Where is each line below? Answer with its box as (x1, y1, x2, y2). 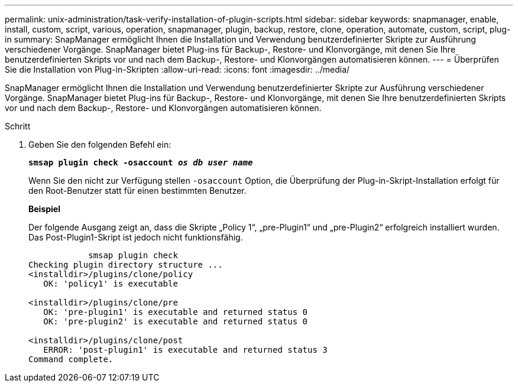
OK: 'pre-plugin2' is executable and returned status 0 (43, 317, 308, 326)
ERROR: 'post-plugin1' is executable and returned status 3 (43, 345, 328, 355)
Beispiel (28, 204, 60, 214)
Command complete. (28, 355, 114, 364)
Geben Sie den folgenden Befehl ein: (28, 139, 171, 149)
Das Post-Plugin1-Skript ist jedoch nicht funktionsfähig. (28, 232, 243, 242)
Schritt (5, 121, 31, 131)
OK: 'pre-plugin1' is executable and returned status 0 (43, 307, 308, 317)
